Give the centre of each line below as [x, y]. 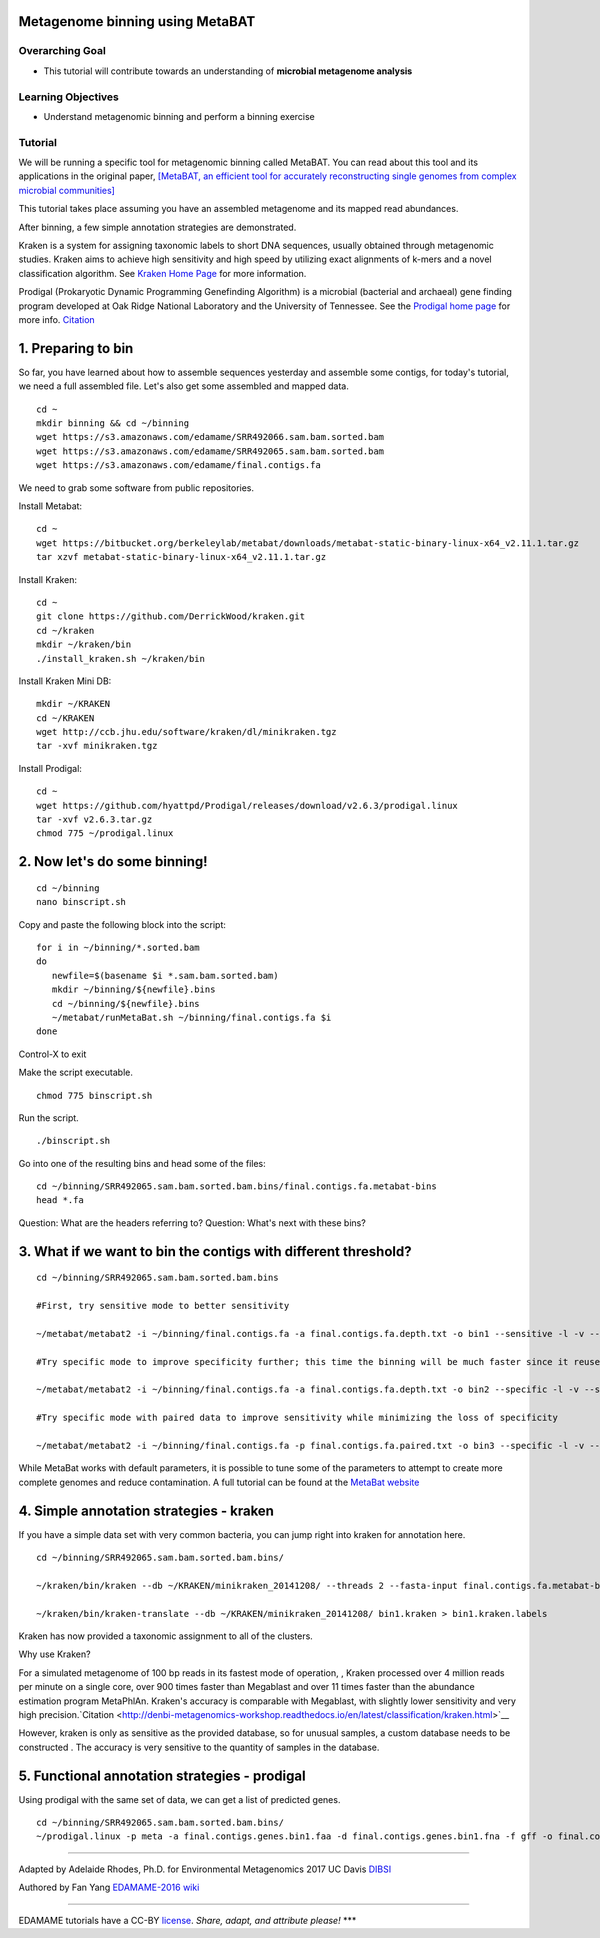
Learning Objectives [69, 97]
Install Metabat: [50, 506]
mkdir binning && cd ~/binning [113, 423]
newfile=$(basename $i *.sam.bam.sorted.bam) [165, 975]
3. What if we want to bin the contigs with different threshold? [215, 1251]
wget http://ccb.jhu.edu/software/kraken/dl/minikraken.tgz [186, 732]
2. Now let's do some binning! [113, 861]
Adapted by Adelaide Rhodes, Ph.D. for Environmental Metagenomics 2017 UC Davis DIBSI [205, 1869]
